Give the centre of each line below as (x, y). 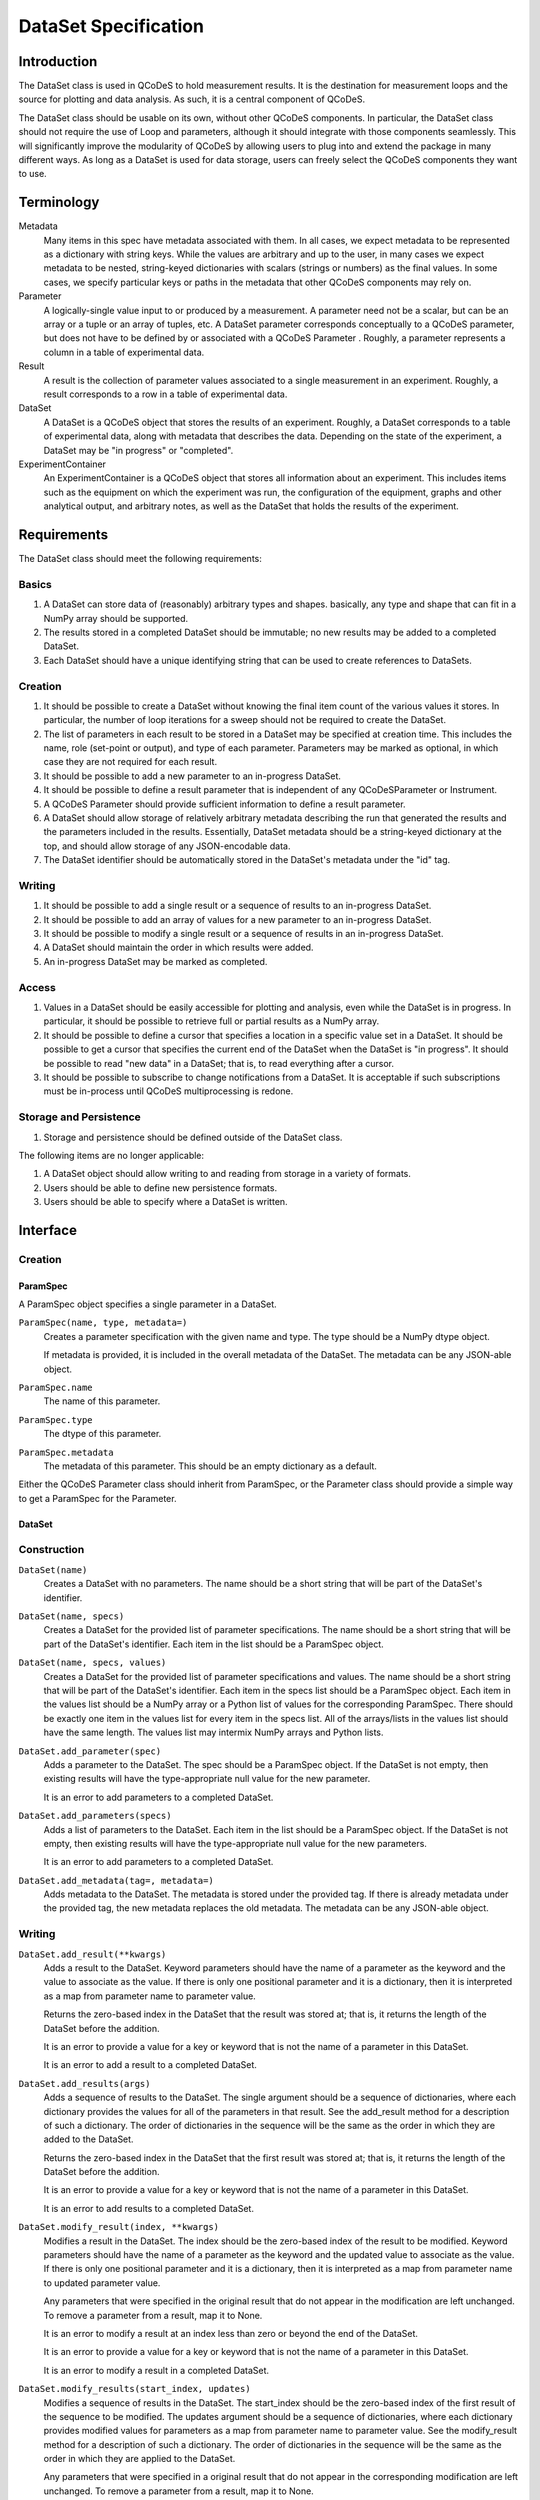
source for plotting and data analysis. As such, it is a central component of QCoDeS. (192, 99)
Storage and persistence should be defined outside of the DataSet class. (193, 1137)
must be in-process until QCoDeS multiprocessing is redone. (168, 1091)
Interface (47, 1230)
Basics (35, 584)
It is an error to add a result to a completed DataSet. (150, 2065)
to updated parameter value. (102, 2282)
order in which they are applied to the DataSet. (139, 2459)
